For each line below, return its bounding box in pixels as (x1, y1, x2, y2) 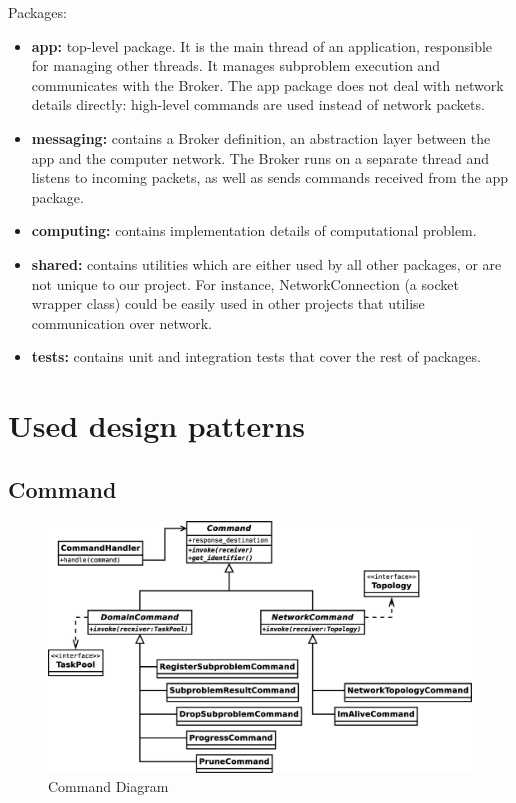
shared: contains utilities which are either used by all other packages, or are (31, 253, 502, 274)
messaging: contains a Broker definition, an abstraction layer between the (31, 127, 491, 148)
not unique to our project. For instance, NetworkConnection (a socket (31, 273, 459, 294)
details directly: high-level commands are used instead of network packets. (31, 94, 485, 115)
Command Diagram (48, 776, 169, 797)
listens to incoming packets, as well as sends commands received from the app (31, 167, 509, 188)
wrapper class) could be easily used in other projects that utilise (31, 293, 425, 314)
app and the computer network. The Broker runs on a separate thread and (31, 147, 489, 168)
